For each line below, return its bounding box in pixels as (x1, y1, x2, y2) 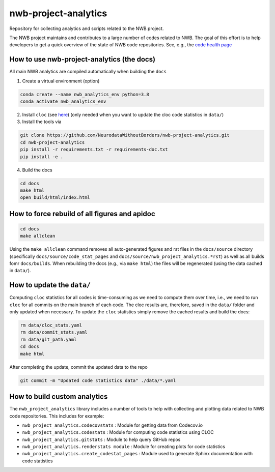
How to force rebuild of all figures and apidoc (9, 209, 155, 218)
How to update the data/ (9, 281, 91, 289)
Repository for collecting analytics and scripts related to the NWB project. (9, 25, 164, 32)
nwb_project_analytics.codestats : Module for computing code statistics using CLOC (22, 429, 214, 435)
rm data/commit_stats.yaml (20, 330, 88, 335)
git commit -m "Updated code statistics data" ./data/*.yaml (20, 377, 176, 383)
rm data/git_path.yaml (20, 336, 77, 342)
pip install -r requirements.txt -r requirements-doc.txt (20, 146, 168, 153)
